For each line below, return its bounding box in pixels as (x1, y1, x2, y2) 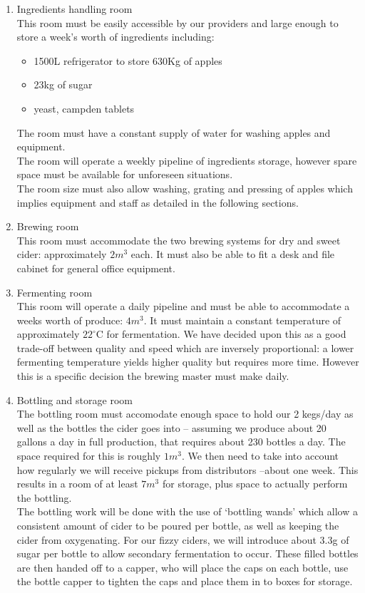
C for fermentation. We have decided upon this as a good (96, 326, 346, 341)
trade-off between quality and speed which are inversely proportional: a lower (16, 340, 354, 355)
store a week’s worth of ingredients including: (16, 29, 215, 44)
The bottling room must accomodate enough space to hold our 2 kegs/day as (16, 406, 354, 421)
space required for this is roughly (16, 448, 161, 463)
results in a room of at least (16, 476, 138, 491)
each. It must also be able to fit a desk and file (130, 247, 335, 262)
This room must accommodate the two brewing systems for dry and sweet (16, 232, 341, 247)
